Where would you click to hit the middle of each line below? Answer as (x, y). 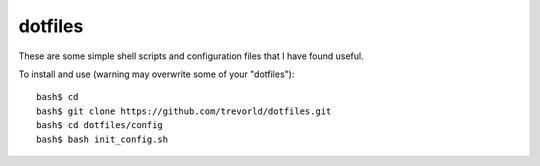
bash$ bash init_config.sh (102, 139)
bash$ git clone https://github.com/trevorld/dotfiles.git (184, 111)
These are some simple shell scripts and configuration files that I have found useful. (191, 56)
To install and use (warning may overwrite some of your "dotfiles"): (156, 74)
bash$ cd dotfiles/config (100, 125)
